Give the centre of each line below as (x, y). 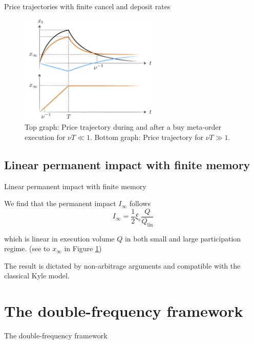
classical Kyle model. (37, 276)
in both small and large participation (183, 238)
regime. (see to (27, 248)
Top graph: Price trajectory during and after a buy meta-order (123, 127)
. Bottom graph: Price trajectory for (147, 137)
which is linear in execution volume (59, 238)
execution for (45, 137)
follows (140, 203)
